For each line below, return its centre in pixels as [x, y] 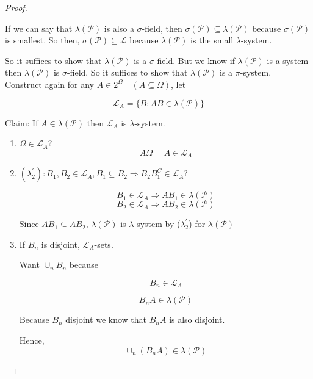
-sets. [104, 244]
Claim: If [22, 122]
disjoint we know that [106, 319]
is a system [288, 60]
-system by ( [157, 224]
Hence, [32, 340]
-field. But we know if [194, 60]
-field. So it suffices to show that [127, 72]
